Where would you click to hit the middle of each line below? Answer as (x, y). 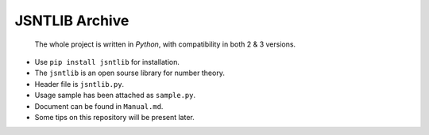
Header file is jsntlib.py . (79, 84)
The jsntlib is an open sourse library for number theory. (130, 73)
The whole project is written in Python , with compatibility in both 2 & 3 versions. (165, 44)
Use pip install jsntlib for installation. (107, 62)
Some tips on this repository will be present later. (114, 117)
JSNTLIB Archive (72, 21)
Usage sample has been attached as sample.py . (115, 96)
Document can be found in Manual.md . (99, 106)
